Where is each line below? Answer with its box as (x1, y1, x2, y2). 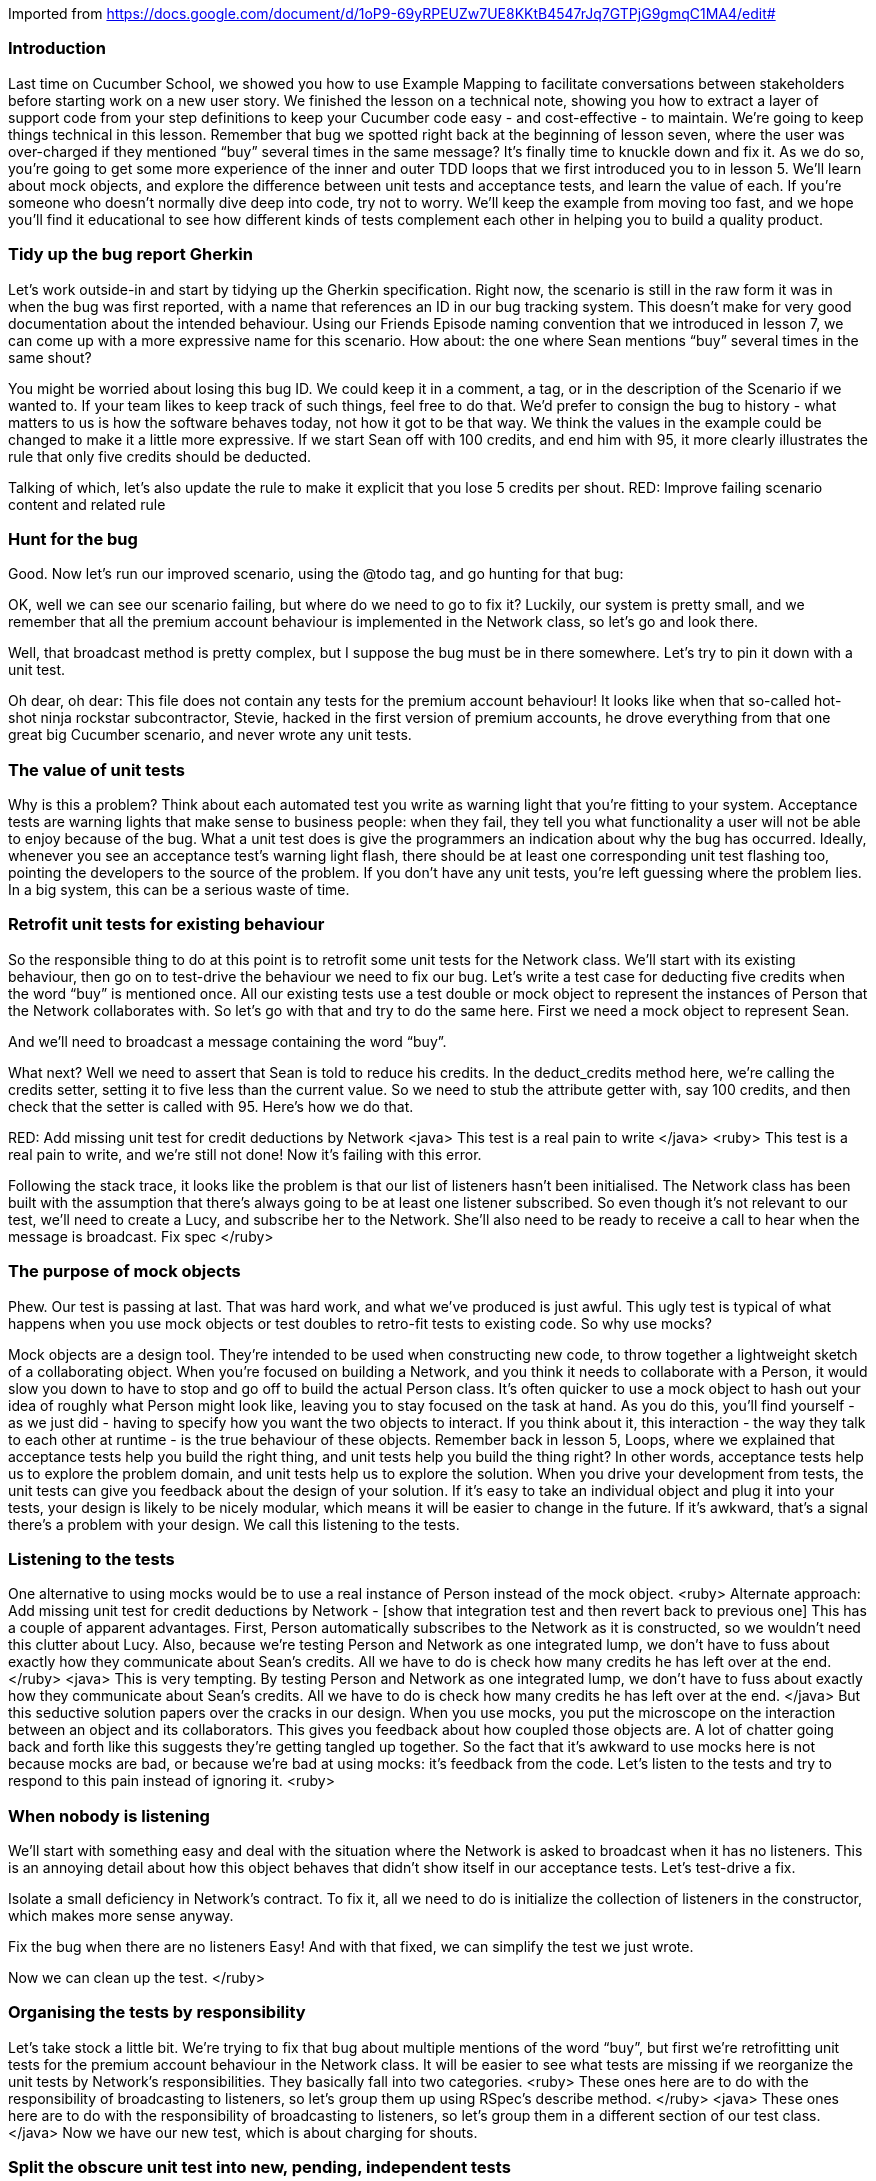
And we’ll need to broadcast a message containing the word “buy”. (8, 1032, 447, 1050)
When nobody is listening (8, 1805, 210, 1826)
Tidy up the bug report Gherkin (8, 244, 253, 265)
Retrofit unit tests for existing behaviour (8, 914, 325, 935)
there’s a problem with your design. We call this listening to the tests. (8, 1515, 460, 1533)
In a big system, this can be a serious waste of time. (8, 881, 350, 898)
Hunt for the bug (8, 528, 138, 549)
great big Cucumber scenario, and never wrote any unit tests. (8, 726, 412, 744)
